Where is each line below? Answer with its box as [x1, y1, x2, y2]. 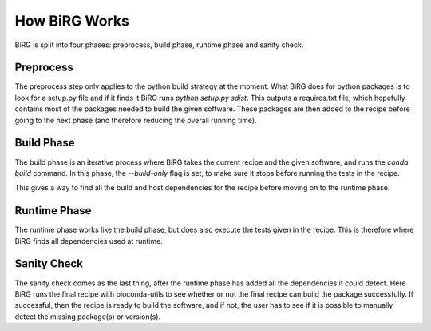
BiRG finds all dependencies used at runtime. [14, 236, 163, 245]
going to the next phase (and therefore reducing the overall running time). [14, 115, 257, 125]
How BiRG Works [14, 12, 129, 30]
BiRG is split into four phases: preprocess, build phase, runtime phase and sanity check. [14, 40, 304, 50]
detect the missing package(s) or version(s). [14, 312, 161, 321]
